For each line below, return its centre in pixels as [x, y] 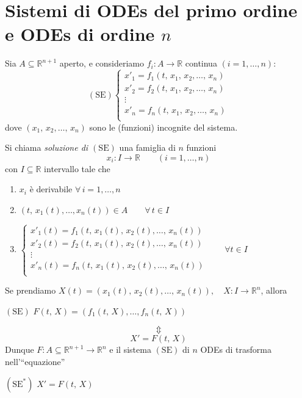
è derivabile [51, 189]
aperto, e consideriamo [102, 63]
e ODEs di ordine [80, 34]
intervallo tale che [77, 168]
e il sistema [130, 349]
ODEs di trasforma [236, 349]
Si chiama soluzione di [47, 147]
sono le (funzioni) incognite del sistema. [164, 127]
